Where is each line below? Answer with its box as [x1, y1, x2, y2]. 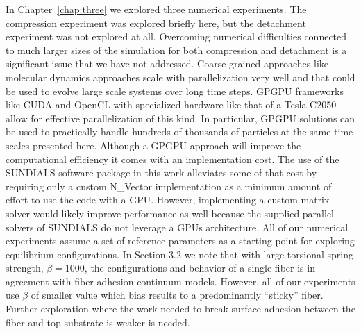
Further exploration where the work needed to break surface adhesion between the [6, 301, 355, 316]
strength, [6, 260, 44, 275]
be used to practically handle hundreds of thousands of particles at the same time [6, 124, 353, 139]
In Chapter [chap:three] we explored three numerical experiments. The [6, 2, 307, 16]
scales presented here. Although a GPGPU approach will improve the [6, 137, 301, 152]
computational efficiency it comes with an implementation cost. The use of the [6, 151, 339, 166]
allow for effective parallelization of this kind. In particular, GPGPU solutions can [6, 110, 355, 125]
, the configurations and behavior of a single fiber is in [84, 260, 315, 275]
